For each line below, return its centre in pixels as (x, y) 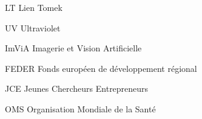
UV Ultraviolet (33, 27)
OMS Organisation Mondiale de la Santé (80, 108)
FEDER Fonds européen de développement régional (101, 68)
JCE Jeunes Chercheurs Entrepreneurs (77, 88)
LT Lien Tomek (34, 7)
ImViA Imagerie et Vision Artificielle (73, 48)
